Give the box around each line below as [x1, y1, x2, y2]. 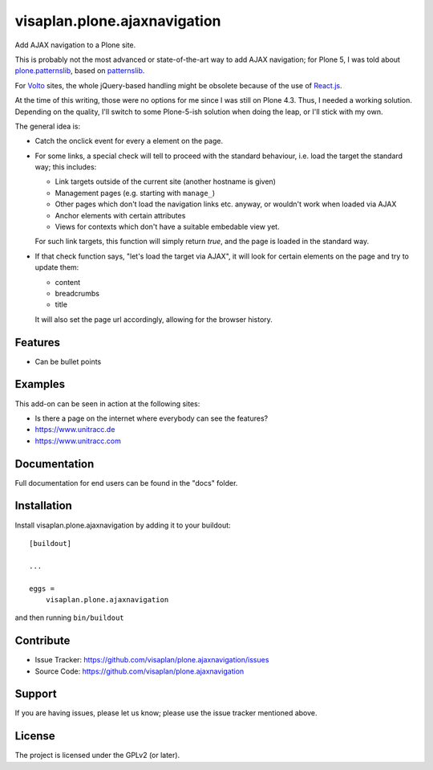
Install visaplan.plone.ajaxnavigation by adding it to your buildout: [14, 520, 232, 530]
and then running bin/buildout [14, 613, 124, 622]
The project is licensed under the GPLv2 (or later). [14, 751, 180, 760]
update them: [34, 263, 79, 272]
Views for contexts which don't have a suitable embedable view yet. [55, 222, 280, 232]
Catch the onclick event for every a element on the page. [34, 136, 224, 146]
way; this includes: [34, 162, 97, 172]
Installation [14, 499, 72, 513]
